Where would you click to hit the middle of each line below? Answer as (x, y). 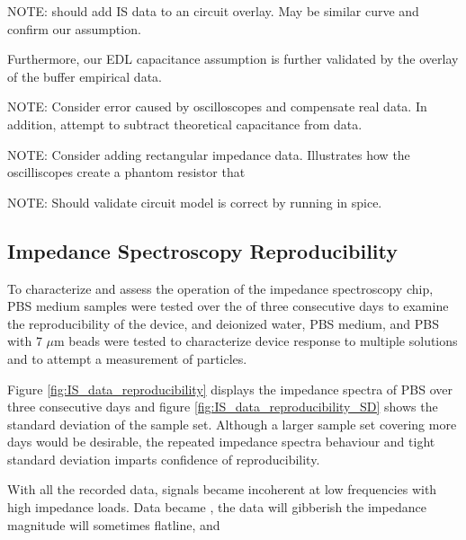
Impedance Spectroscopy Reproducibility (203, 250)
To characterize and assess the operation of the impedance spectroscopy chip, (220, 288)
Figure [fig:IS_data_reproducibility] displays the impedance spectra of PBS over (230, 389)
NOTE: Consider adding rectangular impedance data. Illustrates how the (209, 154)
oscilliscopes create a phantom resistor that (126, 172)
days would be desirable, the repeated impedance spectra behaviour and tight (221, 442)
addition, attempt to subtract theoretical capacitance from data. (185, 124)
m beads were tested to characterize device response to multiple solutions (256, 341)
